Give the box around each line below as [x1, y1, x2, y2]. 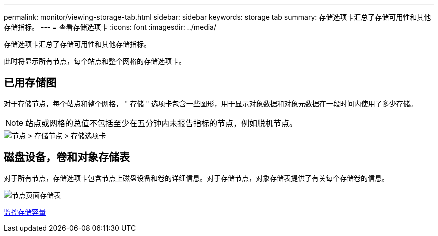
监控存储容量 [4, 207, 46, 216]
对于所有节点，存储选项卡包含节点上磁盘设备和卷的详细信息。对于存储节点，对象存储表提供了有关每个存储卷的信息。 [4, 173, 389, 182]
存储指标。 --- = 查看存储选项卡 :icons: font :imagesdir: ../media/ [4, 23, 217, 31]
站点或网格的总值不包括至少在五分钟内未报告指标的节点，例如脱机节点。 [25, 118, 298, 128]
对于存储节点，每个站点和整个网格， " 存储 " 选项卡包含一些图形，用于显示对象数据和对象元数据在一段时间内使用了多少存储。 [4, 99, 417, 108]
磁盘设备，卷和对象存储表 [4, 151, 130, 164]
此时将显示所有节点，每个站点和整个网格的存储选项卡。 [4, 57, 186, 65]
